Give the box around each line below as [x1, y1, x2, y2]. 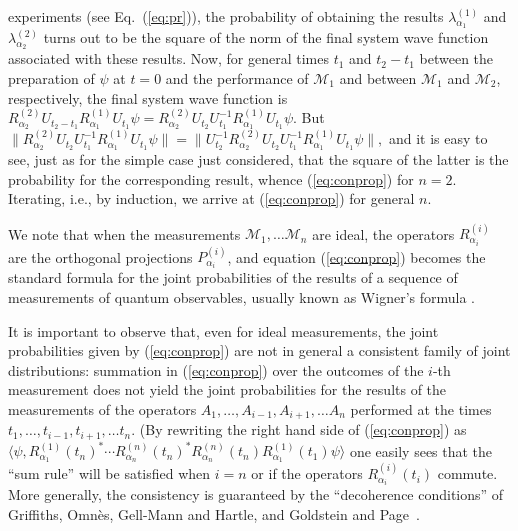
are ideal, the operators [312, 223, 455, 244]
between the [419, 48, 494, 69]
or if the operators [251, 463, 363, 484]
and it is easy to [388, 128, 488, 149]
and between [339, 68, 417, 88]
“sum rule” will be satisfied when [8, 463, 211, 484]
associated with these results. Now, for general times [8, 48, 329, 69]
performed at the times [350, 399, 492, 419]
